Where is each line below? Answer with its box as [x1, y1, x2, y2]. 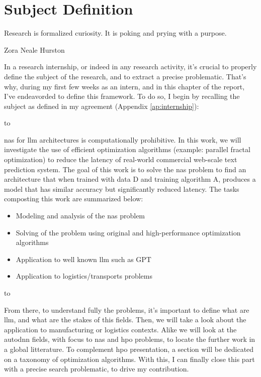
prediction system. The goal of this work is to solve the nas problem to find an [4, 164, 246, 174]
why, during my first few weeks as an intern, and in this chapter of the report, [4, 81, 245, 91]
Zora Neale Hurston [4, 44, 65, 55]
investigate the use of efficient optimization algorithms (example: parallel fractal [4, 144, 250, 155]
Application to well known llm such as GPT [16, 254, 151, 264]
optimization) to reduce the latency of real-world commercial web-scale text [4, 154, 237, 165]
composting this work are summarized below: [4, 193, 143, 204]
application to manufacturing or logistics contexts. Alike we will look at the [4, 324, 237, 334]
